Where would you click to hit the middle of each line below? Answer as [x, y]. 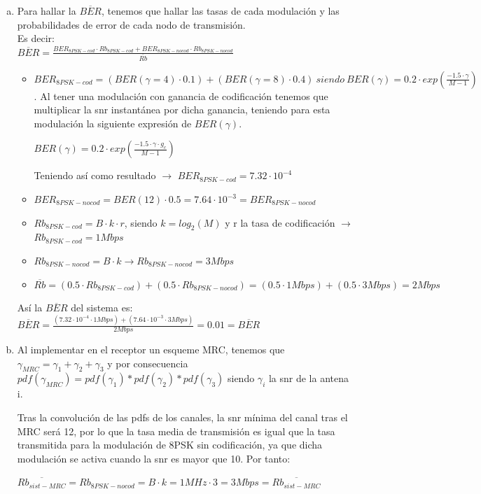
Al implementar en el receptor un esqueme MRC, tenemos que [151, 349]
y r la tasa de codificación [280, 222]
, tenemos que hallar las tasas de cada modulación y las [221, 10]
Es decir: [36, 38]
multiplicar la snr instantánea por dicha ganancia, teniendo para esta [182, 110]
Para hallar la [47, 10]
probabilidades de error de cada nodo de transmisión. [131, 24]
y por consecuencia [148, 363]
